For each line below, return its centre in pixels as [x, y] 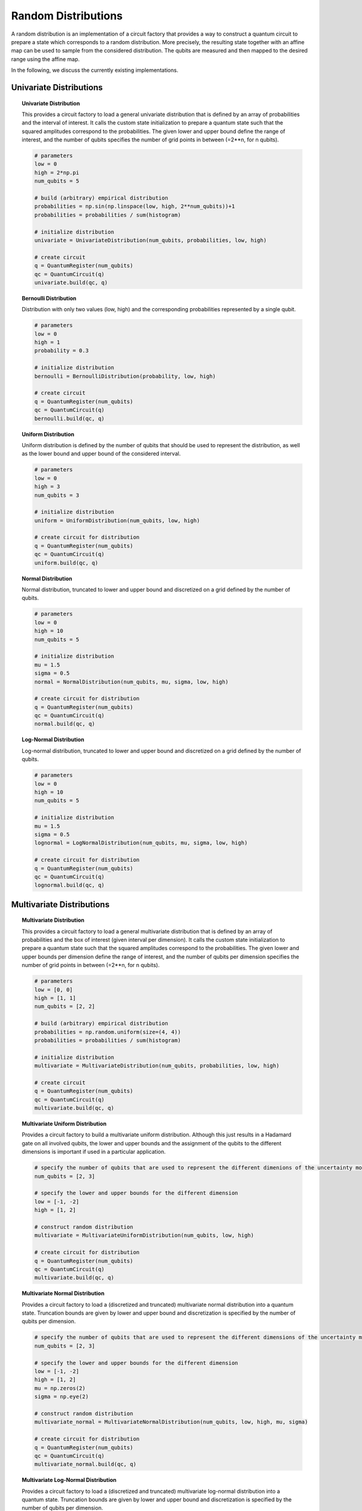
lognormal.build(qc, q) [69, 885]
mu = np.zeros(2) [60, 1388]
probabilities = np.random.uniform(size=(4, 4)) [107, 1032]
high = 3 [47, 487]
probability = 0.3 [61, 351]
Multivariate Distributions [60, 904]
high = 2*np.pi [57, 173]
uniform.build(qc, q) [66, 563]
